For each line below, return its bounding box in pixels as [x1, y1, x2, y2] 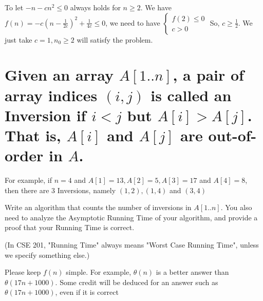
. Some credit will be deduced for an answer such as [55, 276, 218, 287]
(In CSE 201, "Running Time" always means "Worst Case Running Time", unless [5, 239, 259, 250]
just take [5, 34, 32, 45]
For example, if [5, 175, 52, 185]
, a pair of [173, 64, 244, 85]
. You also [220, 202, 252, 213]
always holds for [70, 2, 121, 12]
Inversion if [5, 104, 86, 125]
